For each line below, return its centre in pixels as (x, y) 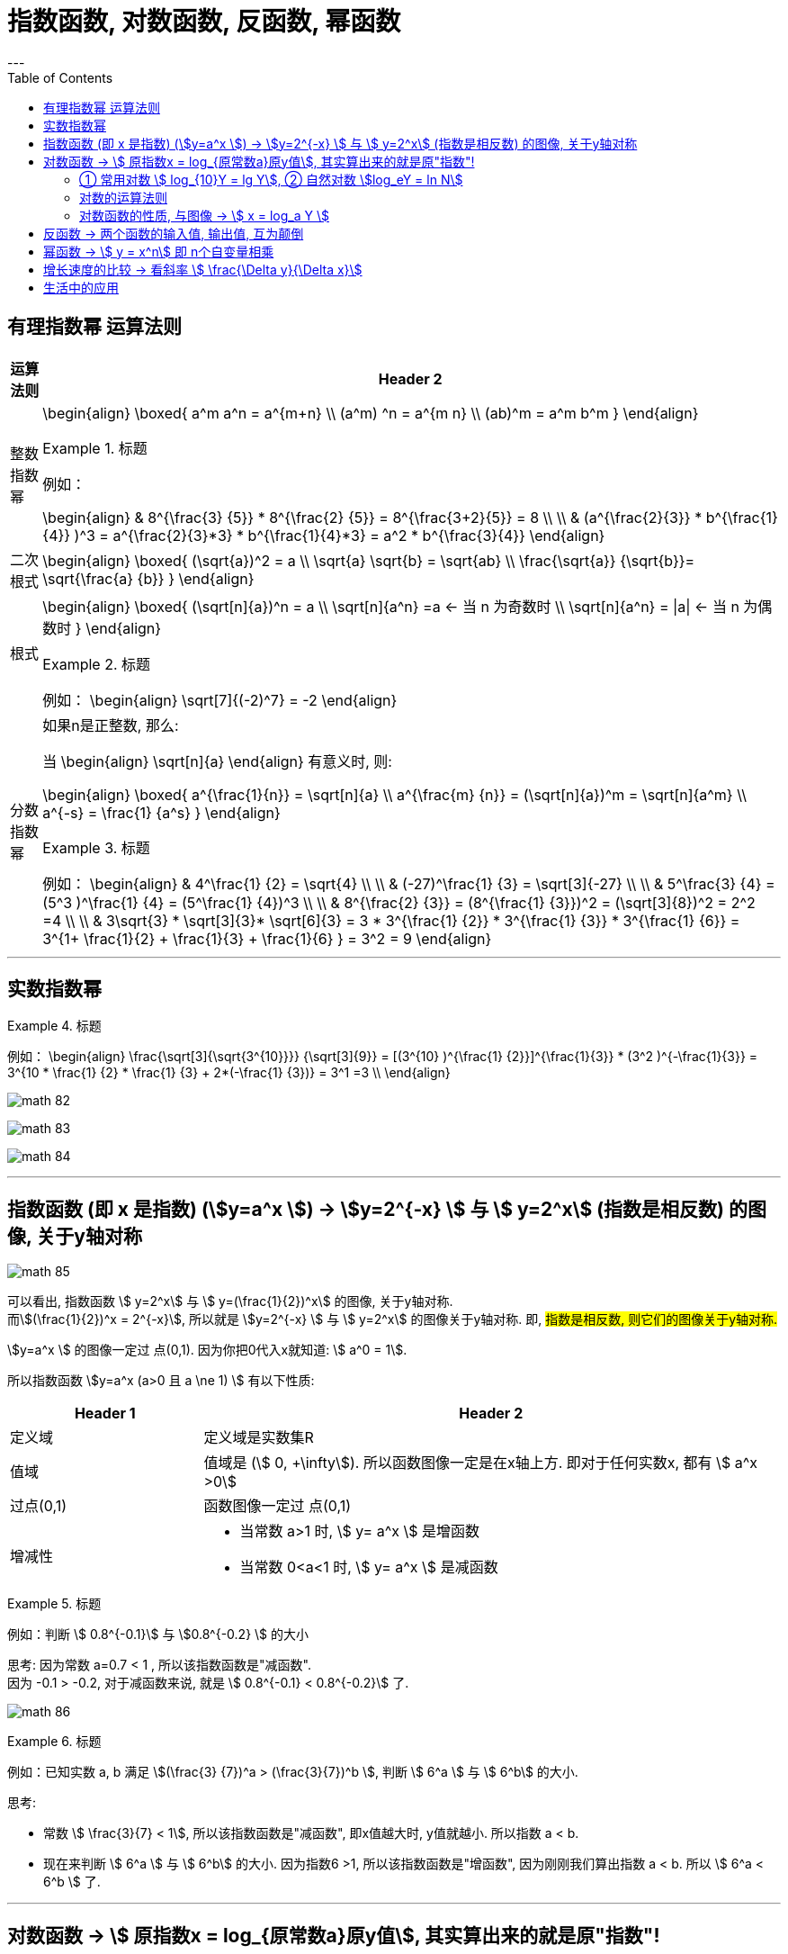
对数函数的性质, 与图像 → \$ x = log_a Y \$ (204, 215)
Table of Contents (60, 77)
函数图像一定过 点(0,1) (278, 1506)
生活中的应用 (81, 287)
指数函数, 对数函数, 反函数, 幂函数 (204, 22)
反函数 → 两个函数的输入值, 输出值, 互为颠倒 (174, 233)
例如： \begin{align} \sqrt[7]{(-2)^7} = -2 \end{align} (220, 700)
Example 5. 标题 (54, 1604)
